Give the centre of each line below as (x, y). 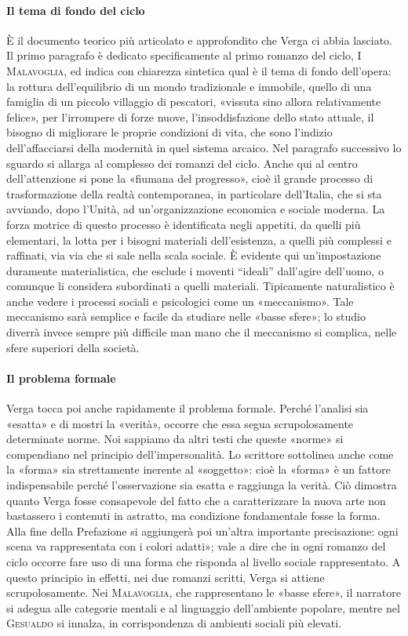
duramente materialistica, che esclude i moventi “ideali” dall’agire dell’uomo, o (195, 270)
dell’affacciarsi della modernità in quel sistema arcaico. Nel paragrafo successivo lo (204, 147)
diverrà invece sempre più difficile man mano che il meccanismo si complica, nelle (202, 332)
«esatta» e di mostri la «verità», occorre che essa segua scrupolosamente (180, 423)
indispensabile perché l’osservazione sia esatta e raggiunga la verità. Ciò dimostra (202, 485)
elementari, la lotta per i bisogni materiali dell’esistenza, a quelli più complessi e (199, 240)
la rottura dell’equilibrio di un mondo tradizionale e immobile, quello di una (189, 86)
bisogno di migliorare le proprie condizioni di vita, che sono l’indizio (169, 132)
